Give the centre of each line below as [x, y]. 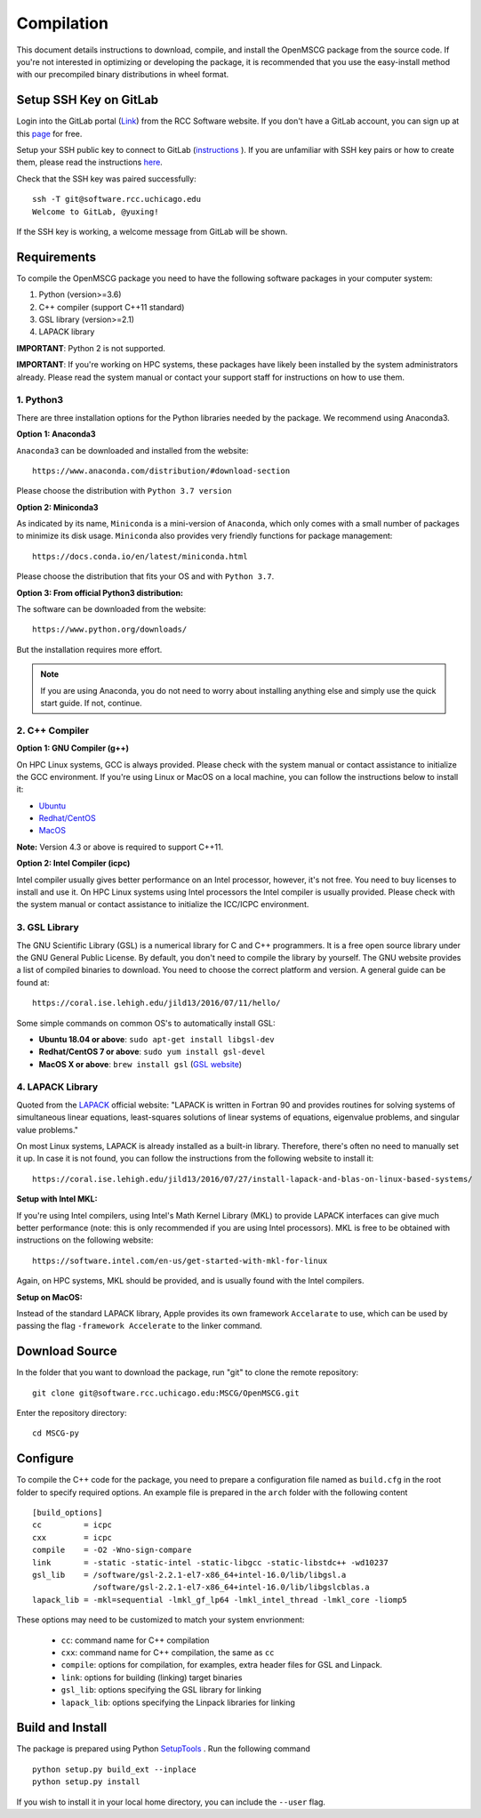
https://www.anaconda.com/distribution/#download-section [161, 471]
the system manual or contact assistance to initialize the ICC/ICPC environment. [163, 905]
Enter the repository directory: [72, 1413]
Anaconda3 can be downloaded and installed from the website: [132, 450]
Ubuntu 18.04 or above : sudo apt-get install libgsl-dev [156, 1039]
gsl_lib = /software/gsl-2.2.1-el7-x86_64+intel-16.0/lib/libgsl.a [189, 1575]
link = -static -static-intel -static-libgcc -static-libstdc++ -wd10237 [210, 1562]
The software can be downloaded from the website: [111, 609]
